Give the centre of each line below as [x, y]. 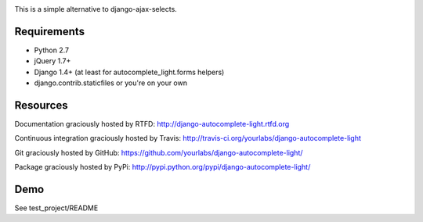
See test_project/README [56, 208]
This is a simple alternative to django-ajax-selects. [96, 9]
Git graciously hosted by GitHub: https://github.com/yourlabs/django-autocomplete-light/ [159, 152]
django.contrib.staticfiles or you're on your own [111, 83]
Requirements [50, 31]
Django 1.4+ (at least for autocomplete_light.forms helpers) [129, 72]
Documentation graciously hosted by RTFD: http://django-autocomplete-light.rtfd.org [152, 124]
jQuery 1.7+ [52, 61]
